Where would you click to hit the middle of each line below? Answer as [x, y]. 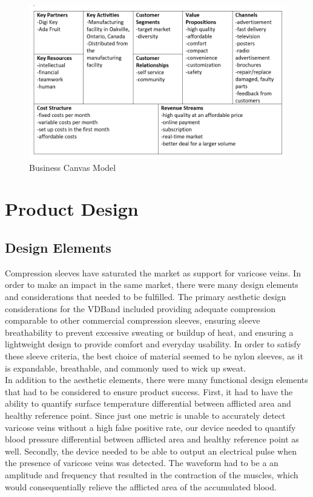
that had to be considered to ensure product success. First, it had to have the [149, 391]
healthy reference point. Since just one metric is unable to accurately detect [145, 415]
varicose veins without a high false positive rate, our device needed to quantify [150, 427]
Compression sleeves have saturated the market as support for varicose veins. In [153, 272]
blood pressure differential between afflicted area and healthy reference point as [152, 439]
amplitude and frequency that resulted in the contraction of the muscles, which [152, 474]
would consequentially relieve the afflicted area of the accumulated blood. [141, 486]
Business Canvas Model [73, 167]
